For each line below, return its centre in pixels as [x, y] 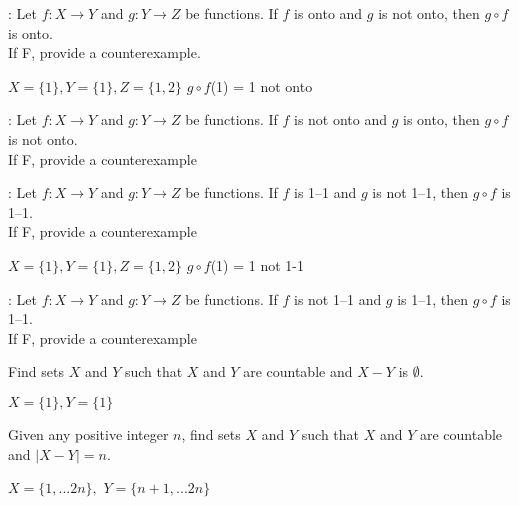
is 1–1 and [325, 192]
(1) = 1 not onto [261, 85]
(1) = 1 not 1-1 [257, 264]
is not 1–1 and [338, 298]
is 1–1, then [433, 298]
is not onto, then [429, 13]
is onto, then [441, 119]
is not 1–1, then [420, 192]
